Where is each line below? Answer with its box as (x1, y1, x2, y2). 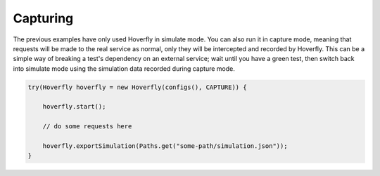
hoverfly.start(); (42, 102, 106, 111)
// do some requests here (42, 123, 132, 130)
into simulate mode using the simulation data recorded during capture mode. (13, 64, 236, 73)
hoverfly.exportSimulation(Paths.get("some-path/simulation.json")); (42, 142, 288, 150)
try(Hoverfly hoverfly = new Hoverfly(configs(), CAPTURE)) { (27, 83, 247, 91)
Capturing (13, 11, 74, 26)
